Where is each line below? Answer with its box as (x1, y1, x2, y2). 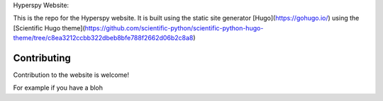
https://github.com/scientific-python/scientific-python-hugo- (84, 23, 264, 32)
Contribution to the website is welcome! (13, 71, 130, 79)
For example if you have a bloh (13, 83, 103, 92)
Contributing (13, 52, 71, 64)
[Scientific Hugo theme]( (13, 23, 85, 32)
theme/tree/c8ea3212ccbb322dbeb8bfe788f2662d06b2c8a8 (13, 34, 194, 42)
